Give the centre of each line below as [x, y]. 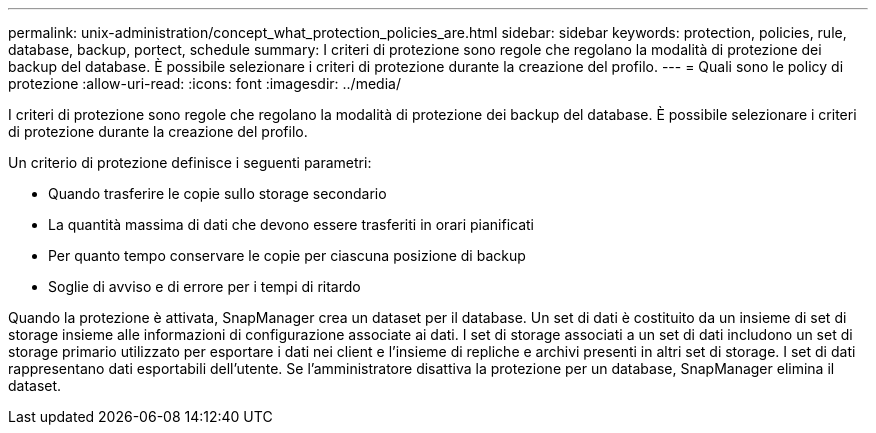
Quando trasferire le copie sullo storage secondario [217, 193]
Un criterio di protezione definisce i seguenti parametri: [190, 162]
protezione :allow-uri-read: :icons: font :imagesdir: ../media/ [204, 83]
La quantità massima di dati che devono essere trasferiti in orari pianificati [291, 224]
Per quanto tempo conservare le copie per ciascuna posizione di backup [287, 255]
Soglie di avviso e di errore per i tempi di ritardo [204, 286]
